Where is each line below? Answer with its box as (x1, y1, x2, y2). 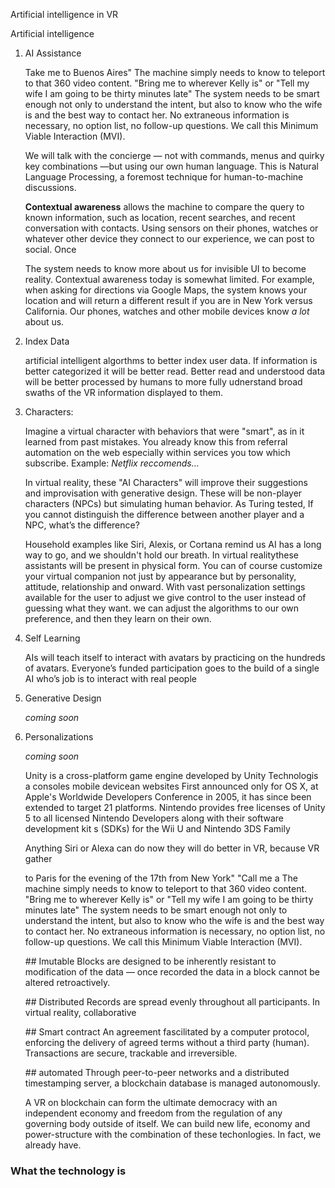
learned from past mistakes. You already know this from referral (24, 436, 288, 448)
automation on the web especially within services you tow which (24, 447, 291, 458)
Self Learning (24, 632, 81, 644)
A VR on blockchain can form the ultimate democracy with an (24, 1097, 278, 1108)
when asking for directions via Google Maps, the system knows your (24, 284, 308, 296)
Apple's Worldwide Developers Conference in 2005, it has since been (24, 791, 312, 803)
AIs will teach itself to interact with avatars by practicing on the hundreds (24, 652, 326, 663)
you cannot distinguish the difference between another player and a (24, 509, 305, 520)
